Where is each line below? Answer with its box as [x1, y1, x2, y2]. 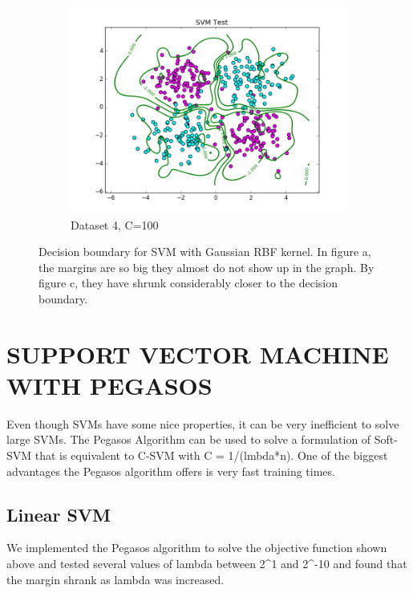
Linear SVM [6, 502, 111, 526]
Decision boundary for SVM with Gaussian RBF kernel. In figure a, [38, 243, 371, 260]
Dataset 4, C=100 [71, 216, 159, 233]
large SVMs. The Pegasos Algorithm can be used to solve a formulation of [6, 431, 371, 448]
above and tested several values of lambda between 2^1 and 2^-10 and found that [6, 555, 407, 572]
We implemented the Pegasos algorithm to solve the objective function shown [6, 539, 387, 556]
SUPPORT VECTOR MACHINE [6, 337, 389, 370]
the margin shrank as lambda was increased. [6, 571, 225, 587]
